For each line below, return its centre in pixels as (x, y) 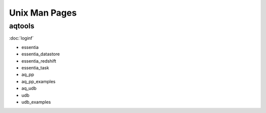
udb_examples (36, 102)
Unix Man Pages (43, 13)
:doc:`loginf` (21, 38)
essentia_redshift (39, 61)
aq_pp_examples (38, 81)
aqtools (22, 26)
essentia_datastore (41, 54)
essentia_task (35, 68)
